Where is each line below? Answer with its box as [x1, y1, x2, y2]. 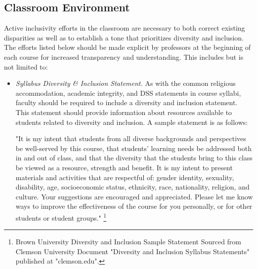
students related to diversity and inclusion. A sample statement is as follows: [15, 116, 248, 127]
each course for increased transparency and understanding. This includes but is [4, 51, 244, 62]
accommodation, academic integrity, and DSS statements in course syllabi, [15, 87, 241, 98]
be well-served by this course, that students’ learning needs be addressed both [15, 143, 252, 153]
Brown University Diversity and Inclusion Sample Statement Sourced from [15, 236, 242, 247]
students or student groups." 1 [15, 211, 107, 223]
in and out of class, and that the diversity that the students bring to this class [15, 153, 253, 163]
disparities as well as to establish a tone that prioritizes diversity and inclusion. [4, 32, 244, 42]
